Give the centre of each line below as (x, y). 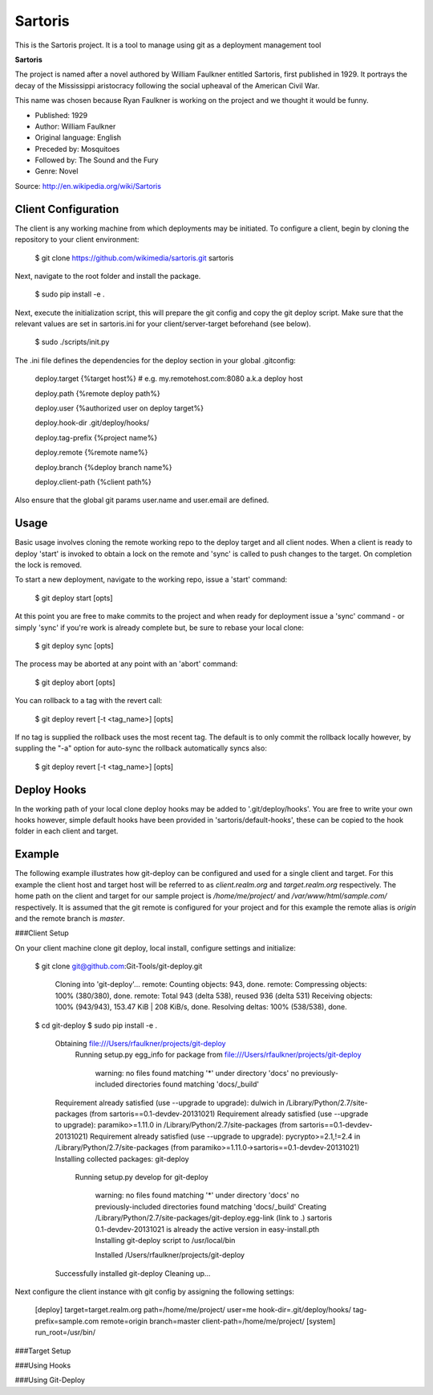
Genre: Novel (57, 171)
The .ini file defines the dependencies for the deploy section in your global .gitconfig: (155, 360)
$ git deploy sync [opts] (74, 646)
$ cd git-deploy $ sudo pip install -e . (96, 1025)
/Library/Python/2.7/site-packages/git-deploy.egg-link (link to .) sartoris (214, 1218)
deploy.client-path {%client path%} (93, 482)
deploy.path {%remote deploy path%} (97, 393)
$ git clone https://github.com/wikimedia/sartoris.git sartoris (134, 258)
